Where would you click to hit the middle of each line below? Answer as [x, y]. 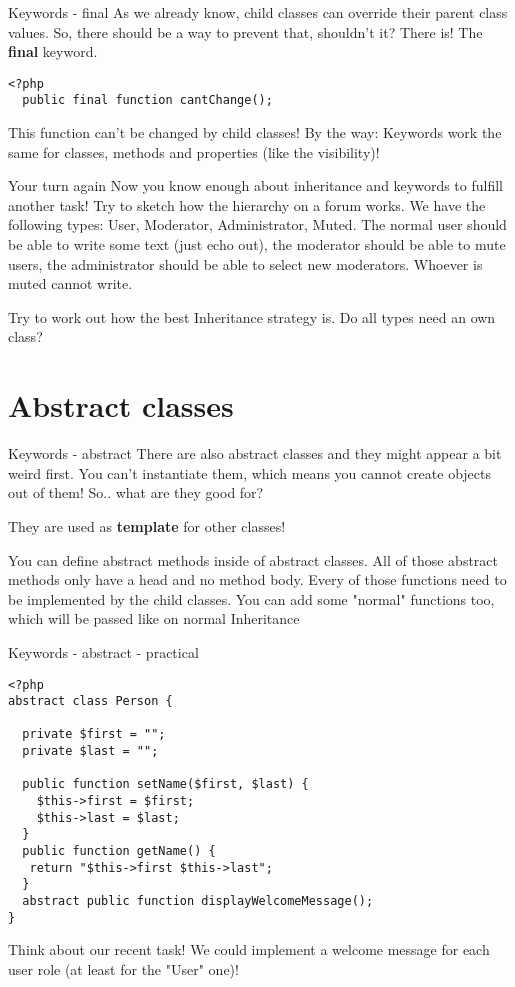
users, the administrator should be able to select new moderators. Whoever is [245, 263]
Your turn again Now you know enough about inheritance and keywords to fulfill [255, 185]
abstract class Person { [90, 701]
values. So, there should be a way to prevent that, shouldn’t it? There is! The [245, 31]
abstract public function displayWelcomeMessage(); [198, 901]
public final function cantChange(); [147, 100]
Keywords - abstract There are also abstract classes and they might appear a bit [255, 453]
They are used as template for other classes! [147, 525]
